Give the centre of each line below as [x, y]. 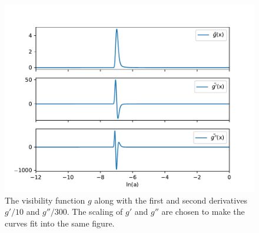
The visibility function [45, 200]
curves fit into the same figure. [60, 223]
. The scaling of [95, 212]
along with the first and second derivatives [171, 200]
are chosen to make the [203, 212]
